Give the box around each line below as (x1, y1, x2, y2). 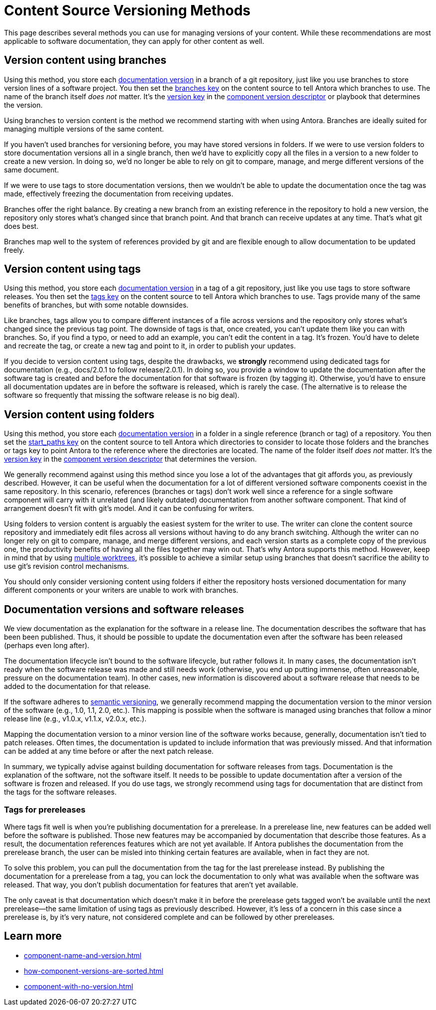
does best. (4, 221, 39, 230)
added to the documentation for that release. (4, 682, 151, 691)
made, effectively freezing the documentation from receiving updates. (4, 189, 233, 198)
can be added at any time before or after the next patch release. (4, 747, 214, 756)
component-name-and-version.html (24, 951, 142, 960)
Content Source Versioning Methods (4, 2, 251, 19)
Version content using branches (4, 54, 167, 67)
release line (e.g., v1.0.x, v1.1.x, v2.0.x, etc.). (4, 714, 147, 723)
